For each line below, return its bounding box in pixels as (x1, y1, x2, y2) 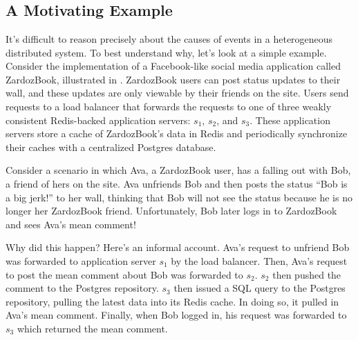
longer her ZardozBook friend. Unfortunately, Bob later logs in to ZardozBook (6, 203, 337, 218)
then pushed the (272, 267, 341, 281)
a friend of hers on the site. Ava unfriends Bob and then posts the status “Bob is (6, 176, 348, 190)
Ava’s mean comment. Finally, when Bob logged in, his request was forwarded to (6, 308, 347, 322)
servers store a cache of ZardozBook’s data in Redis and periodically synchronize (6, 126, 348, 141)
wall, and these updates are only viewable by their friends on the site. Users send (6, 86, 349, 100)
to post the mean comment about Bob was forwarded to (6, 267, 243, 281)
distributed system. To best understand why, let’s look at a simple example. (6, 45, 327, 59)
